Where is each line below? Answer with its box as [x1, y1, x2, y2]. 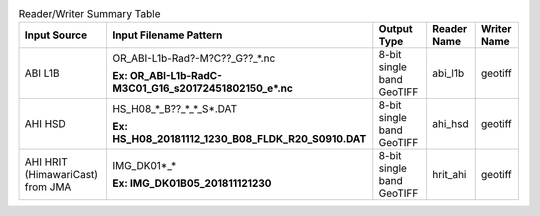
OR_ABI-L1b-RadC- [130, 69, 222, 83]
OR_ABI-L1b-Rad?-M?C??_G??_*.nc [111, 51, 276, 65]
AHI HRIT [24, 155, 69, 169]
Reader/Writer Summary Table [18, 7, 161, 21]
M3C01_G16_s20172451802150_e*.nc [111, 81, 294, 95]
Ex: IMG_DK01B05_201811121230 [111, 176, 272, 190]
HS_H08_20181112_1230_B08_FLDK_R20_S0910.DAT [111, 132, 367, 146]
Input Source [24, 28, 88, 42]
